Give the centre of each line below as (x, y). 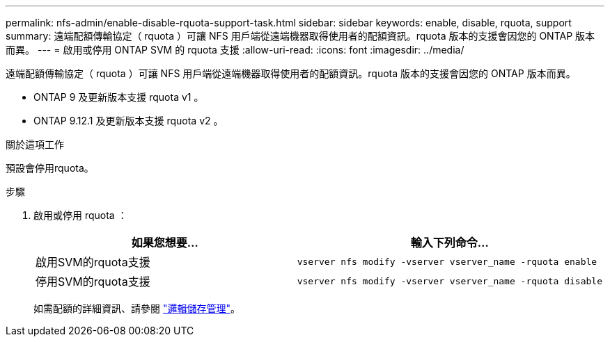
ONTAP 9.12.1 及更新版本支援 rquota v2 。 (128, 121)
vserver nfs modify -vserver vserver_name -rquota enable (447, 261)
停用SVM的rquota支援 (93, 282)
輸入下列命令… (449, 243)
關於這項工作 (35, 144)
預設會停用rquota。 (50, 168)
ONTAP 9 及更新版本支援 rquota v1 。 (119, 97)
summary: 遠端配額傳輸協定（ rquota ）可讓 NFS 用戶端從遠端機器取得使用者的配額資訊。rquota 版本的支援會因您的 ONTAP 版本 (300, 36)
